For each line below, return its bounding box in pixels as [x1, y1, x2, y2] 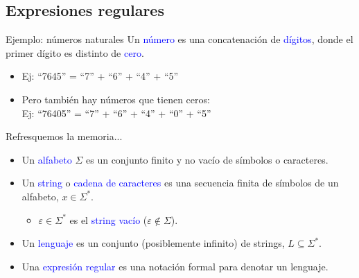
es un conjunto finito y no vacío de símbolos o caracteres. [86, 152, 329, 166]
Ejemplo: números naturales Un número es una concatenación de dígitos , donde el [6, 32, 353, 46]
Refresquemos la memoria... [6, 129, 123, 144]
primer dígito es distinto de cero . [6, 45, 144, 60]
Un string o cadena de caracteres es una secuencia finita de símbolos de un [21, 175, 339, 190]
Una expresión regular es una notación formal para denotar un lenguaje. [21, 259, 329, 273]
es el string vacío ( [69, 212, 148, 227]
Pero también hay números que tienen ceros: [21, 92, 210, 106]
